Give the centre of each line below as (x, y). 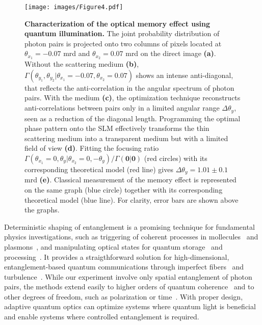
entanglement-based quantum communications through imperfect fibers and (124, 267)
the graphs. (42, 210)
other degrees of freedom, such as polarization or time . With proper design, (124, 296)
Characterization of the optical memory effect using (117, 23)
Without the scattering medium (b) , (82, 64)
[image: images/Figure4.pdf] (74, 7)
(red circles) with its (176, 158)
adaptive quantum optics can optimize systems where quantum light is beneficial (130, 306)
